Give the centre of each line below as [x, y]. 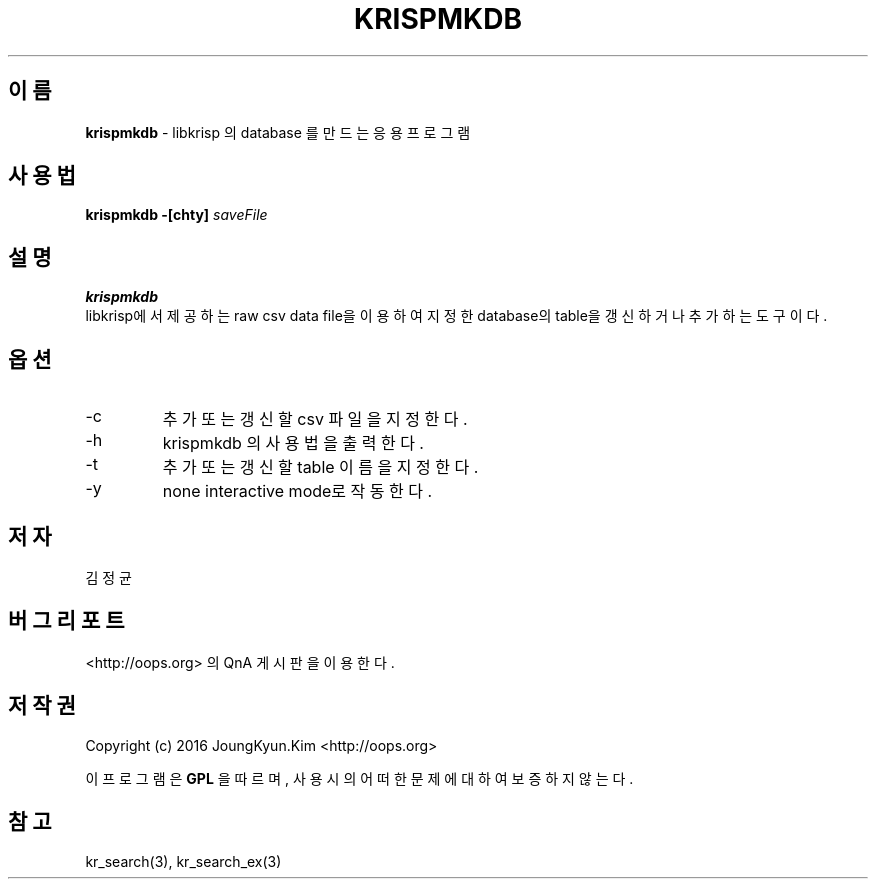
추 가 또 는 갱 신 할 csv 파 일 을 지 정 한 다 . [315, 419]
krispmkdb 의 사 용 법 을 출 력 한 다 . [293, 443]
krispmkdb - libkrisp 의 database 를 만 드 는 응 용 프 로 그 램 [278, 132]
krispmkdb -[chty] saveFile [176, 215]
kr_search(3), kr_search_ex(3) [183, 861]
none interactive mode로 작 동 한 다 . [297, 491]
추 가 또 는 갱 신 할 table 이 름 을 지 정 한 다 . [320, 467]
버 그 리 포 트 [66, 621]
